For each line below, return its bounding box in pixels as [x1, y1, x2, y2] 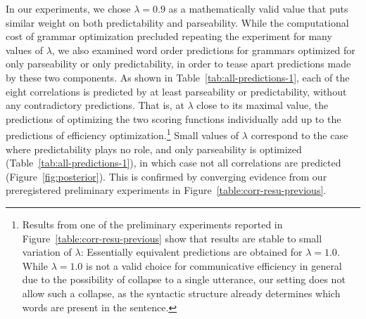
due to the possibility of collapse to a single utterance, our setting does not [22, 272, 346, 287]
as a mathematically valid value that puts [168, 1, 348, 15]
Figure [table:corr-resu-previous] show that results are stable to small [22, 230, 322, 245]
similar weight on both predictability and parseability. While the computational [6, 15, 349, 30]
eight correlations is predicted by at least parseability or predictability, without [6, 84, 347, 98]
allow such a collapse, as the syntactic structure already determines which [22, 285, 341, 300]
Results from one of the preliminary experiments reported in [22, 216, 283, 231]
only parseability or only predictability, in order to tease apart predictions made [6, 56, 351, 71]
